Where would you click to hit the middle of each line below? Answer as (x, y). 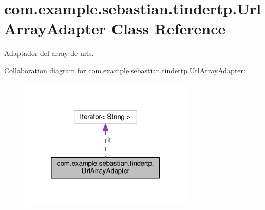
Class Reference (168, 28)
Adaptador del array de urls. (49, 53)
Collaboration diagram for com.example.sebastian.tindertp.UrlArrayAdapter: (125, 70)
